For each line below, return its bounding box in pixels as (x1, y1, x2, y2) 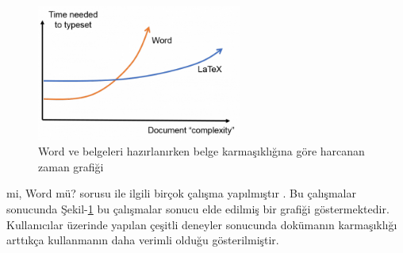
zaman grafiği (38, 158, 104, 174)
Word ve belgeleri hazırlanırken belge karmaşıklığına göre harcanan (38, 143, 365, 159)
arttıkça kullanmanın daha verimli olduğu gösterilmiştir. (6, 232, 279, 248)
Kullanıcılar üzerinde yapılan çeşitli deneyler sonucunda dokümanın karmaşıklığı (6, 216, 397, 232)
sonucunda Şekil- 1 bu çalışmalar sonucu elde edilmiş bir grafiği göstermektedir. (6, 200, 390, 217)
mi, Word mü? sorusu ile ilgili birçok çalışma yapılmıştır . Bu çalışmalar (6, 185, 357, 201)
